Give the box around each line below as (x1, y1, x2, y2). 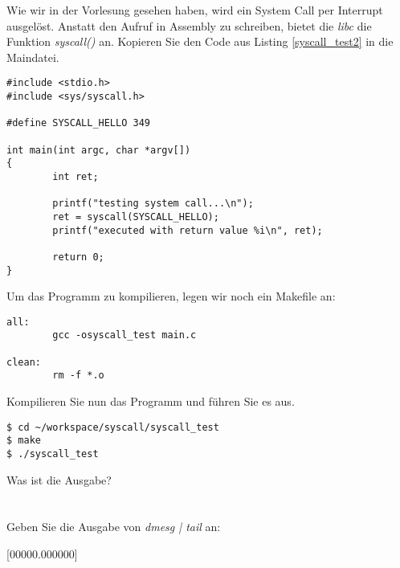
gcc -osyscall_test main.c (52, 329, 197, 341)
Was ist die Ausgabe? (6, 471, 112, 488)
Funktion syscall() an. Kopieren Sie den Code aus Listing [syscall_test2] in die (6, 33, 394, 50)
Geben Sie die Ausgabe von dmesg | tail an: (6, 518, 221, 535)
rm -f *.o (52, 370, 104, 382)
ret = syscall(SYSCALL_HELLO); (52, 210, 219, 223)
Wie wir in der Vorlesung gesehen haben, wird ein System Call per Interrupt (6, 2, 383, 18)
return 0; (52, 251, 104, 263)
